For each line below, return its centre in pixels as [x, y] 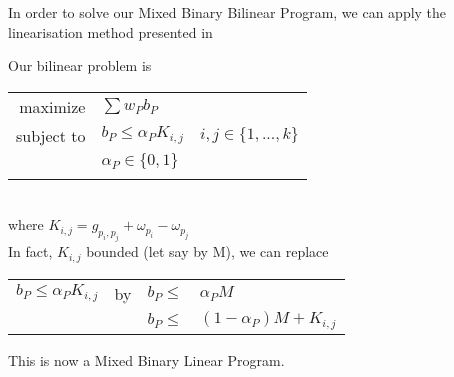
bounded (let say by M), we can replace [207, 251]
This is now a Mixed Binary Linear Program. [146, 359]
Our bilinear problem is [80, 65]
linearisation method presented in [110, 31]
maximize [52, 106]
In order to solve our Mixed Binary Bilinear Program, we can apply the [227, 12]
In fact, [30, 251]
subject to [51, 135]
